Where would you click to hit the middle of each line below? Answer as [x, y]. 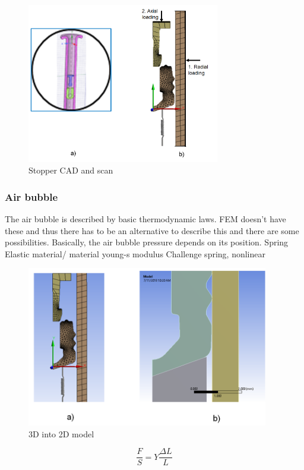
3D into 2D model [61, 433]
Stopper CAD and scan [71, 170]
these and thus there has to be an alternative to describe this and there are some [152, 230]
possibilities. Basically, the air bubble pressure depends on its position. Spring [147, 242]
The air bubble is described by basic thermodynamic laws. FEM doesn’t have [145, 218]
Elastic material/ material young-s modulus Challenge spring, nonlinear [135, 253]
